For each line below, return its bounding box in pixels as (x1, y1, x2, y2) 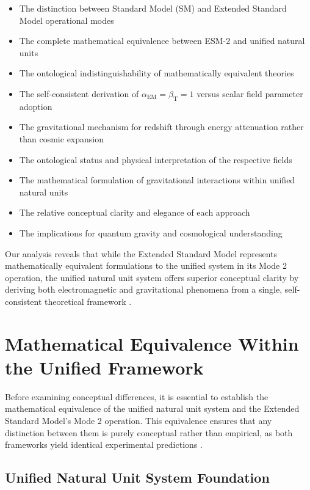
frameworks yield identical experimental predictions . (5, 438, 203, 451)
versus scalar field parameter (196, 87, 303, 100)
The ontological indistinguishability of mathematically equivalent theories (19, 67, 294, 79)
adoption (19, 100, 52, 112)
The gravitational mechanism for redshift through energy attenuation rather (19, 120, 304, 133)
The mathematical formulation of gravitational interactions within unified (19, 174, 295, 186)
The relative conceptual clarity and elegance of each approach (19, 206, 250, 219)
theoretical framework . (45, 294, 132, 307)
